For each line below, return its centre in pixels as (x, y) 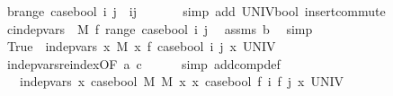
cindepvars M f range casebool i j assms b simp (160, 28)
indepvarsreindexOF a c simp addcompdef (143, 63)
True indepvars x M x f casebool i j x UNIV (141, 46)
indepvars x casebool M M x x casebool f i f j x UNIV (182, 81)
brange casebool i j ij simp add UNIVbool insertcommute (196, 11)
